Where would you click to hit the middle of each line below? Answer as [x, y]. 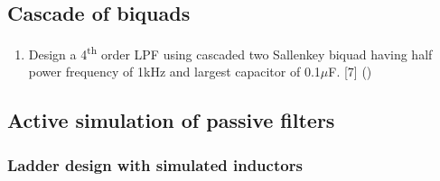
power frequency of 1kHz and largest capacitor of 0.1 [174, 72]
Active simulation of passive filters [171, 120]
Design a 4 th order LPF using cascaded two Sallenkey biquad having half [230, 53]
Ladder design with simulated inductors [155, 164]
